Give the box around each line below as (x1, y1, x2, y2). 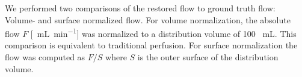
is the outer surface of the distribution (137, 51, 279, 63)
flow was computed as (5, 51, 85, 63)
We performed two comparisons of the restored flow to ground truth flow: (5, 2, 276, 14)
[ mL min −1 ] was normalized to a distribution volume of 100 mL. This (30, 26, 297, 39)
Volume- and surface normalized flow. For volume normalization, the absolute (5, 13, 291, 26)
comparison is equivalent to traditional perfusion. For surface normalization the (5, 39, 298, 51)
